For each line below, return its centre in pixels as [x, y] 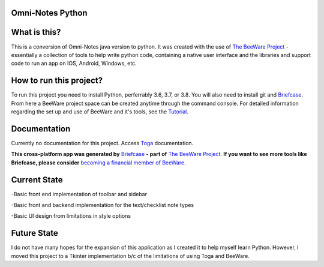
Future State [34, 233]
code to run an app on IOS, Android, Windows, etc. [74, 64]
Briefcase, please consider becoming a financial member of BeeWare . [98, 163]
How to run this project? [57, 81]
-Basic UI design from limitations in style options [71, 216]
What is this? [36, 32]
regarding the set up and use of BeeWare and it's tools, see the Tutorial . [100, 112]
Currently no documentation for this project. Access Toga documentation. [102, 143]
